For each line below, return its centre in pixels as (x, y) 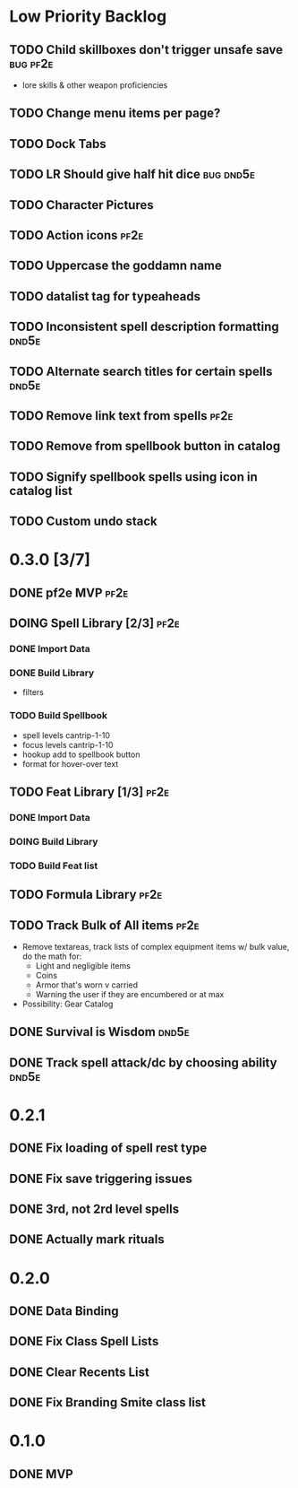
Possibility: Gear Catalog (68, 1004)
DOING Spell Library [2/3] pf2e (95, 624)
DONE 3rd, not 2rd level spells (94, 1210)
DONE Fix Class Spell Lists (84, 1341)
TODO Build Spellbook (58, 716)
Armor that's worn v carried (87, 985)
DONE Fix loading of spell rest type (108, 1149)
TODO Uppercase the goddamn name (115, 266)
